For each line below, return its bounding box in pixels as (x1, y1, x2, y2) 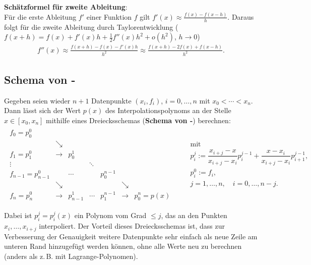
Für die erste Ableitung (4, 11, 77, 22)
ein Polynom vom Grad (74, 210, 147, 221)
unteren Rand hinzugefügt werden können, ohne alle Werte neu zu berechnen (4, 241, 242, 251)
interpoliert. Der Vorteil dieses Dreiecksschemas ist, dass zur (39, 221, 225, 231)
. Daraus (227, 11, 254, 22)
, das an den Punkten (161, 210, 227, 221)
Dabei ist (4, 210, 32, 221)
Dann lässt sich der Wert (4, 105, 81, 116)
